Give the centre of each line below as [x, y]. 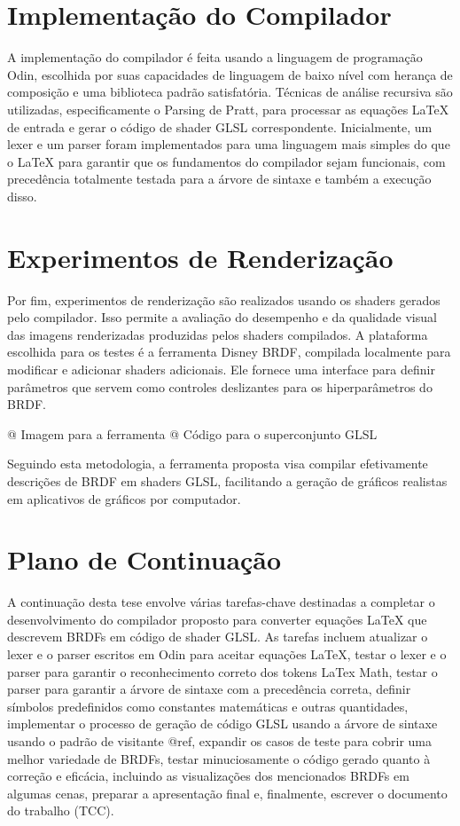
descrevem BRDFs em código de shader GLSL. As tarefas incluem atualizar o [218, 637]
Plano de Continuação [144, 559]
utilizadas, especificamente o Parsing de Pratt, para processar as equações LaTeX [228, 109]
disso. [22, 196]
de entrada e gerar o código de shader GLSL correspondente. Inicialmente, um [220, 126]
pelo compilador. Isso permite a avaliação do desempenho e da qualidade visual [222, 317]
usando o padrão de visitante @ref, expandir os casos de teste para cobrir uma [220, 741]
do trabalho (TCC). [61, 810]
